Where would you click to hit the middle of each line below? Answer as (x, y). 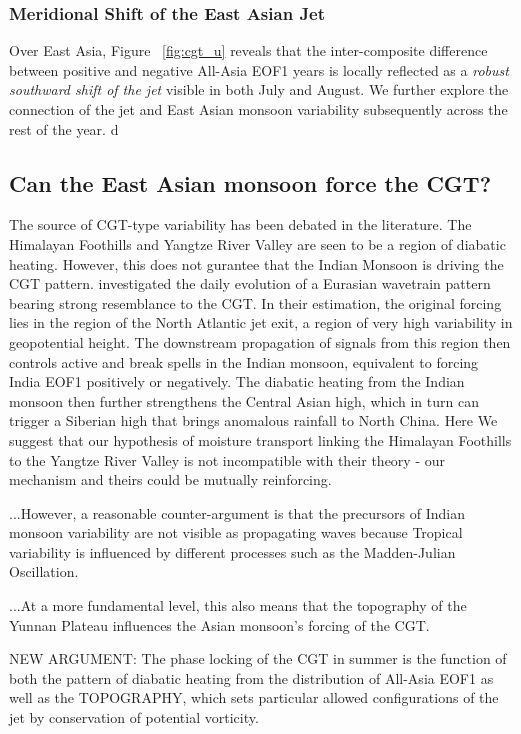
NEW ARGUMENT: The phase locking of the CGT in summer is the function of (258, 658)
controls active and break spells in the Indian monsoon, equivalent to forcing (244, 361)
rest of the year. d (64, 128)
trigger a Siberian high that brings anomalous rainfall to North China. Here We (253, 420)
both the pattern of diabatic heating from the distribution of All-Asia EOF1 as (251, 677)
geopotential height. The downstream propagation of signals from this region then (260, 341)
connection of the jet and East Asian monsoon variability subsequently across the (258, 109)
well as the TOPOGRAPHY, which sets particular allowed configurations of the (254, 697)
